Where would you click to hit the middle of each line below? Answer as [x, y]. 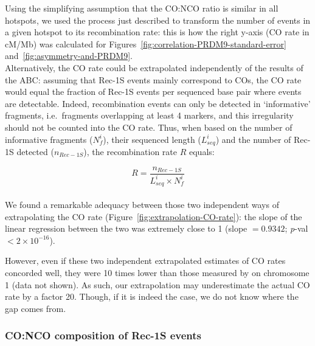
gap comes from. [36, 308]
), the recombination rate [130, 151]
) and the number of [253, 139]
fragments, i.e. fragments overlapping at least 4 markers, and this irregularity [149, 115]
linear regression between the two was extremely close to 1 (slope [126, 228]
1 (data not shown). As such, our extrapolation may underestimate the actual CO [157, 284]
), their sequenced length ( [152, 139]
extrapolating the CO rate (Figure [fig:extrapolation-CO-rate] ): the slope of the [154, 216]
